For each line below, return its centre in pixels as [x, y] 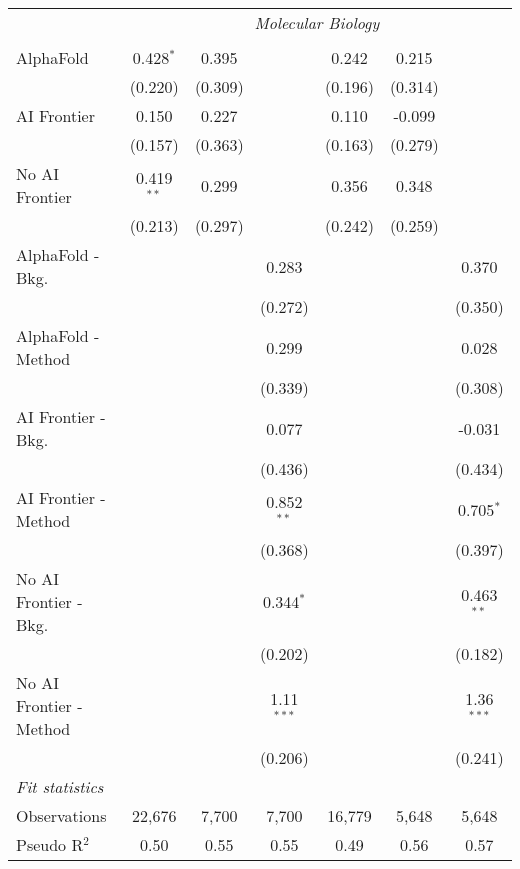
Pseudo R [50, 844]
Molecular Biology [317, 22]
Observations [61, 815]
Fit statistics [60, 786]
